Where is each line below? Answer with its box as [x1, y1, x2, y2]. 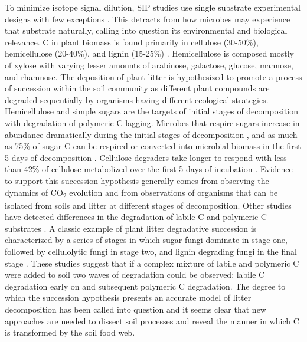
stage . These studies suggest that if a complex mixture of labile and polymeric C [5, 256, 299, 269]
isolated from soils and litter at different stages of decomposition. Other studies [5, 199, 292, 211]
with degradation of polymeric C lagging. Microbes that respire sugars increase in [5, 116, 300, 129]
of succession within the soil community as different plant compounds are [5, 82, 270, 94]
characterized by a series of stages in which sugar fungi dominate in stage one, [5, 234, 288, 246]
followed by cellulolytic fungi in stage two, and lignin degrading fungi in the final [5, 245, 297, 257]
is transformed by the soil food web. [5, 326, 135, 338]
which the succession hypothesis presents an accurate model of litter [5, 291, 252, 304]
